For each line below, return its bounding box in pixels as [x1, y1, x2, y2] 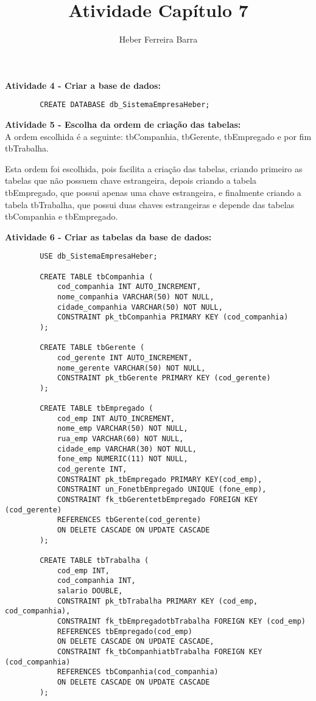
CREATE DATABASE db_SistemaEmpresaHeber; [40, 100, 210, 110]
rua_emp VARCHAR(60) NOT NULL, [57, 434, 184, 444]
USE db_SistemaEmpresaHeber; [40, 252, 158, 261]
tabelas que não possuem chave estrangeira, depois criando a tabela [5, 174, 257, 187]
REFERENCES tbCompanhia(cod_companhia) [57, 668, 219, 677]
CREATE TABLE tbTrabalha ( [40, 556, 149, 565]
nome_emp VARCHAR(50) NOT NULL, [57, 424, 188, 433]
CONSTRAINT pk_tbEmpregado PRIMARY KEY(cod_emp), [57, 475, 262, 484]
